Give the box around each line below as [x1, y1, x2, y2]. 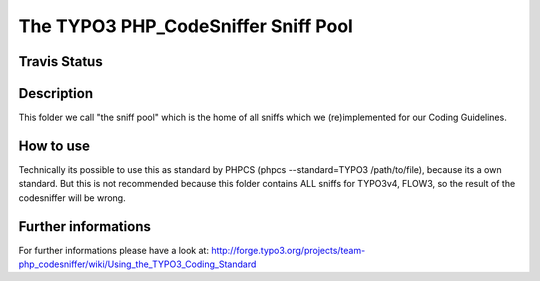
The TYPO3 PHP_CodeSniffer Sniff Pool [18, 15, 354, 37]
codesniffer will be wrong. [18, 191, 126, 204]
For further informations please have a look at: [18, 244, 210, 256]
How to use [18, 137, 90, 154]
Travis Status [18, 53, 104, 70]
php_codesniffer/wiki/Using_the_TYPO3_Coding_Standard [18, 258, 257, 270]
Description [18, 85, 94, 102]
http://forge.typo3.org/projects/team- [211, 244, 366, 256]
